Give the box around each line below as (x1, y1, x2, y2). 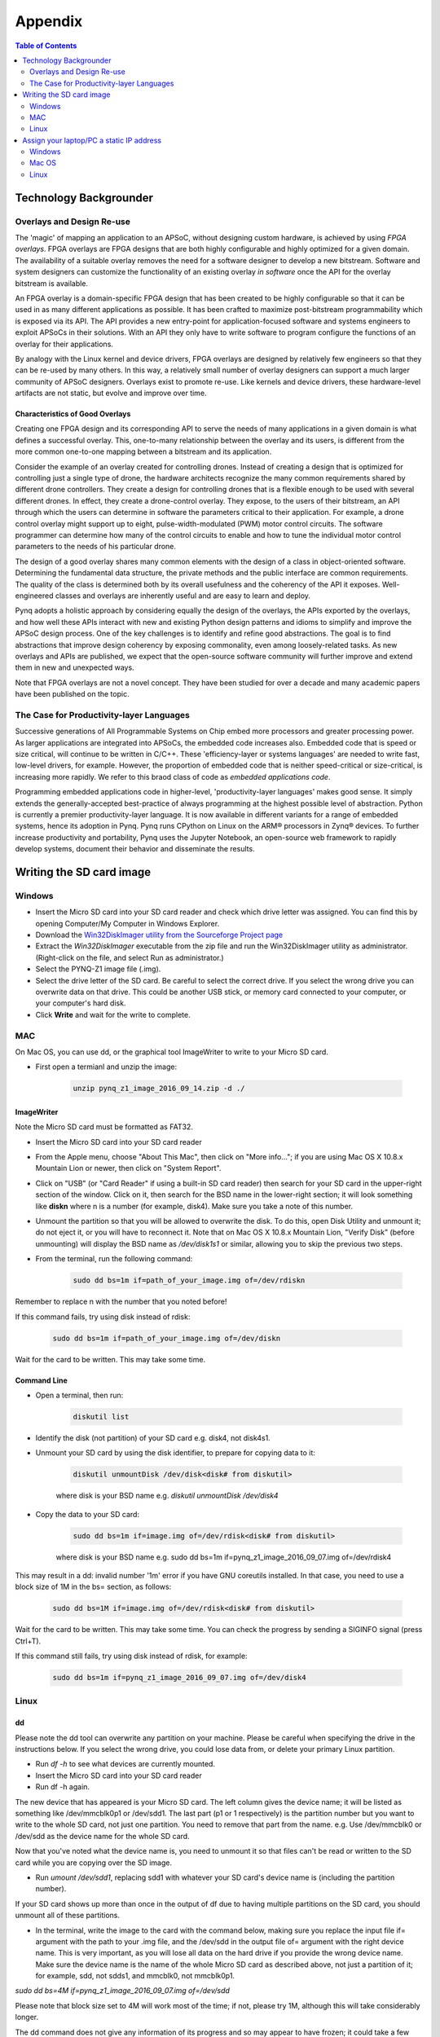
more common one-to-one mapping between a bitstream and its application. (15, 447, 272, 456)
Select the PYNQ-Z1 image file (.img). (35, 964, 161, 974)
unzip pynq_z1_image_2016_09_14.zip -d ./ (73, 1084, 245, 1093)
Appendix (15, 12, 83, 30)
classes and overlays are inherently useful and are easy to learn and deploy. (55, 591, 311, 601)
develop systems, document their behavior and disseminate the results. (15, 844, 256, 854)
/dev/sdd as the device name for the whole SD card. (15, 1831, 191, 1841)
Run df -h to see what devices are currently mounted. (35, 1759, 216, 1769)
